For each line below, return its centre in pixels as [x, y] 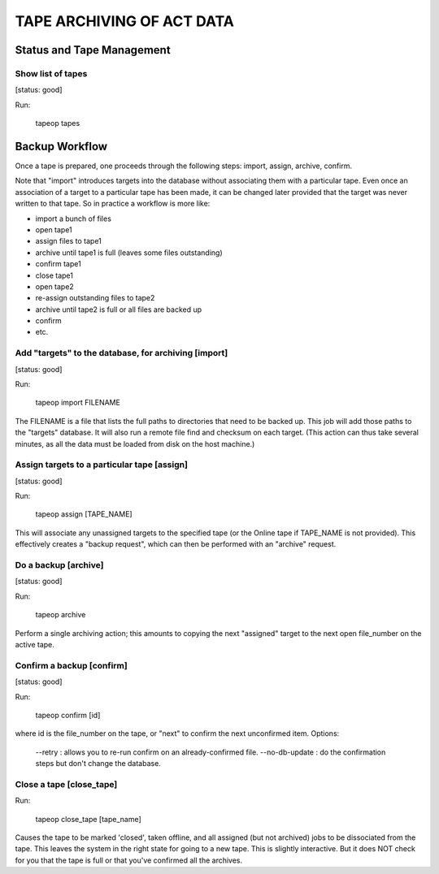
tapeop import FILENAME [78, 403]
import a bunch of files [73, 218]
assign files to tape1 [68, 241]
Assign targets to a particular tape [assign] [102, 465]
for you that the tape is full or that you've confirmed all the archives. [129, 860]
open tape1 [54, 229]
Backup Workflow [61, 146]
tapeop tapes [58, 123]
